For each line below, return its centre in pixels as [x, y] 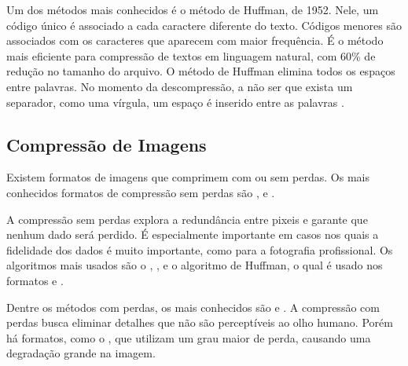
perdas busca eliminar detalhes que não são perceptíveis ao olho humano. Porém [200, 322]
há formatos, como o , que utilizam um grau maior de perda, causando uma [189, 337]
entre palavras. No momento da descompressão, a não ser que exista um [180, 86]
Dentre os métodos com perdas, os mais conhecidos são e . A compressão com [193, 307]
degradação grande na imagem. [81, 353]
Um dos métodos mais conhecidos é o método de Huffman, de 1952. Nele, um [193, 9]
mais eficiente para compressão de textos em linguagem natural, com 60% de [191, 55]
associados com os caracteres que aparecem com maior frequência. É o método [195, 40]
